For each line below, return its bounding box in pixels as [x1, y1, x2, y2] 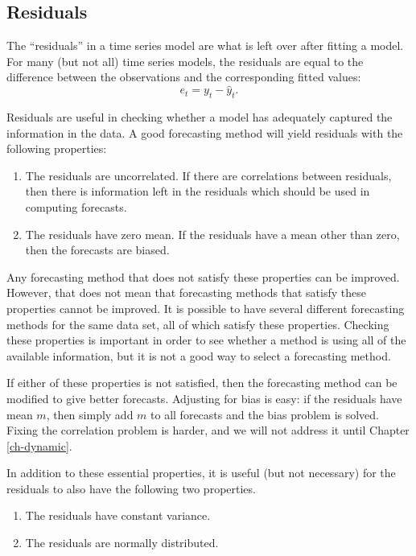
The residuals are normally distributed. [25, 534, 219, 551]
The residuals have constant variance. [25, 507, 211, 524]
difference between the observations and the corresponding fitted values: [6, 68, 361, 85]
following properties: [6, 140, 107, 157]
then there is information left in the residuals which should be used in [25, 183, 370, 200]
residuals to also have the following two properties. [6, 480, 256, 496]
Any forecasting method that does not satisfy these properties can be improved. [6, 268, 400, 285]
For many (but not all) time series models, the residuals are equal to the [6, 52, 364, 69]
